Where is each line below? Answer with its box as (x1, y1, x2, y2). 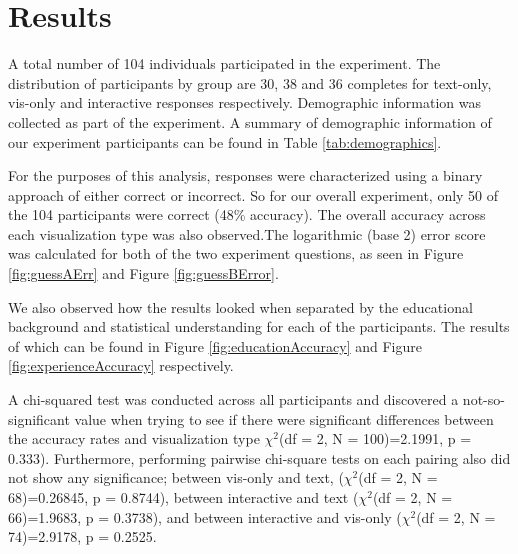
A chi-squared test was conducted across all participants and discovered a (8, 389, 459, 410)
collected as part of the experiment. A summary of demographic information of (8, 111, 492, 132)
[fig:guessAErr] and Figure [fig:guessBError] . (8, 263, 279, 284)
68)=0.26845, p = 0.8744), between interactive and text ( (8, 487, 359, 507)
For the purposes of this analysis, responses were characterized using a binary (8, 165, 483, 186)
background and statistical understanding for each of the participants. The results (8, 316, 510, 337)
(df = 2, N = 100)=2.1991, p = (278, 428, 472, 449)
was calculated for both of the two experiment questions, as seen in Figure (8, 243, 464, 264)
